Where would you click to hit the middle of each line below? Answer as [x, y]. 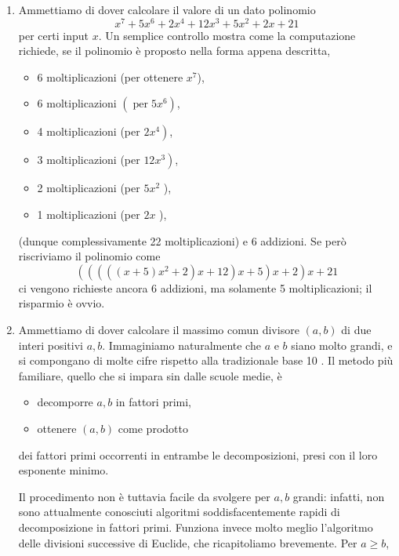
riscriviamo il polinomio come [89, 256]
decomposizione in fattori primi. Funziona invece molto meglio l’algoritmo [196, 527]
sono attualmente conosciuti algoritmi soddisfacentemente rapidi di [179, 512]
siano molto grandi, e [342, 345]
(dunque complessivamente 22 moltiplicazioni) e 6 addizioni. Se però [182, 240]
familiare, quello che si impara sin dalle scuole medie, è [150, 375]
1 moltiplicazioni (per [89, 214]
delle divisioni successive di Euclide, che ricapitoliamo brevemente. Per [188, 542]
